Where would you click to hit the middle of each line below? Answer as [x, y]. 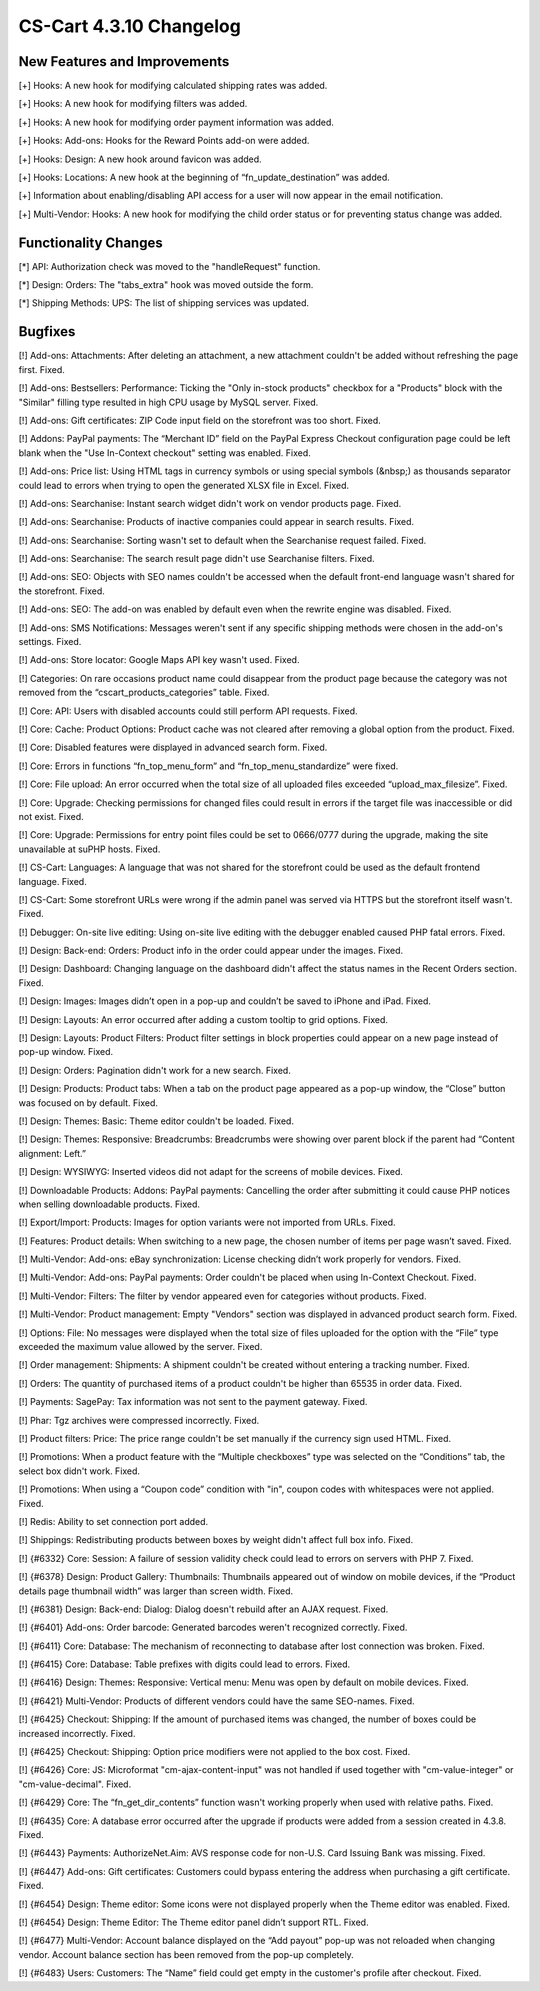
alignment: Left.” [52, 1153]
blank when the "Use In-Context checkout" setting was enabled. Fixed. [165, 452]
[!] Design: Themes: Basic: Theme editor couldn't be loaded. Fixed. [156, 1121]
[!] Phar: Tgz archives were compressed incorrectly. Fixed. [139, 1420]
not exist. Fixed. [51, 816]
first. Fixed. [41, 369]
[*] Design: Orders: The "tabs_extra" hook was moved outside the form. [166, 285]
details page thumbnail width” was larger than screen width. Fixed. [156, 1591]
